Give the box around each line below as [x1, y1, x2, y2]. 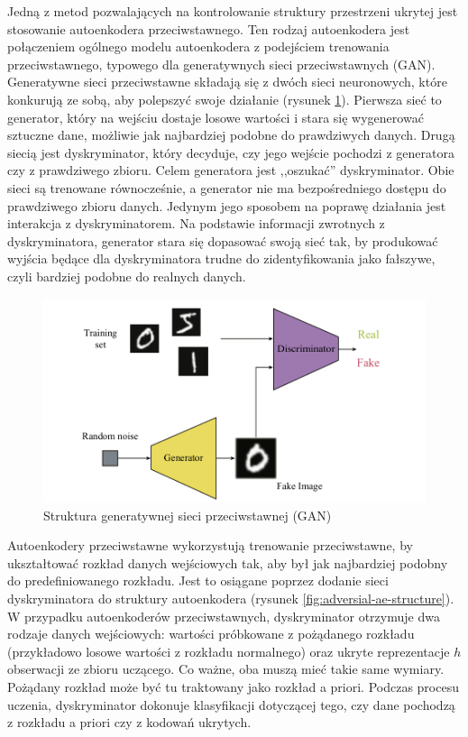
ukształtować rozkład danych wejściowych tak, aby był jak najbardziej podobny [7, 553, 448, 572]
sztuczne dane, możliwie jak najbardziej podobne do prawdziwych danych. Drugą [7, 125, 455, 144]
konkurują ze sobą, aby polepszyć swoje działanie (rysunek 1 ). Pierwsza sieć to [7, 89, 442, 108]
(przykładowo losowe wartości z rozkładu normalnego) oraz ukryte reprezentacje [7, 641, 450, 660]
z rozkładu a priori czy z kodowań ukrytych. [7, 713, 252, 732]
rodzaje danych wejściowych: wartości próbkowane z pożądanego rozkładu [7, 624, 415, 643]
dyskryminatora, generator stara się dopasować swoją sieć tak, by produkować [7, 231, 438, 250]
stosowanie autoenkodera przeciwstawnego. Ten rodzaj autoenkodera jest [7, 19, 410, 38]
